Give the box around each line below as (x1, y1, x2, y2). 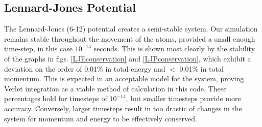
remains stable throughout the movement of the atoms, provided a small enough (4, 33, 255, 44)
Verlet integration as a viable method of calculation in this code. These (4, 83, 227, 93)
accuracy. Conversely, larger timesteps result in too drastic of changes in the (4, 103, 242, 113)
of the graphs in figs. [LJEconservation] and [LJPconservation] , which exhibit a (4, 53, 251, 63)
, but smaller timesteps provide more (126, 93, 241, 104)
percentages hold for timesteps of (4, 93, 107, 104)
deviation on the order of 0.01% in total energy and (4, 63, 165, 74)
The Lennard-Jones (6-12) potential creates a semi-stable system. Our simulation (4, 23, 258, 34)
